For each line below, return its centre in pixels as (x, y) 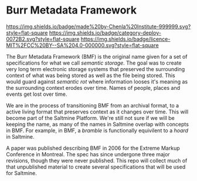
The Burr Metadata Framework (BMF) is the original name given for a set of (97, 56)
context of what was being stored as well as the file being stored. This (91, 75)
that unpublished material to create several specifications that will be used (96, 167)
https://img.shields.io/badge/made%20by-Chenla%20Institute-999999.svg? (98, 26)
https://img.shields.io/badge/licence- (125, 39)
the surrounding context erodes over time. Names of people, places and (93, 88)
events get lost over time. (37, 94)
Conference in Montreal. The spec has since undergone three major (88, 154)
